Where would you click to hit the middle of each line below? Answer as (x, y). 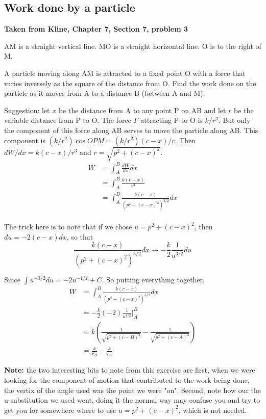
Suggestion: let (27, 110)
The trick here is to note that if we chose (68, 227)
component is (25, 140)
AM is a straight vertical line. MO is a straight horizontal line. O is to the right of (133, 46)
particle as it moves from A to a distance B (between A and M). (105, 93)
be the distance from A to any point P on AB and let (142, 110)
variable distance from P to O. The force (68, 120)
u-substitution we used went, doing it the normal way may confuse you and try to (132, 400)
